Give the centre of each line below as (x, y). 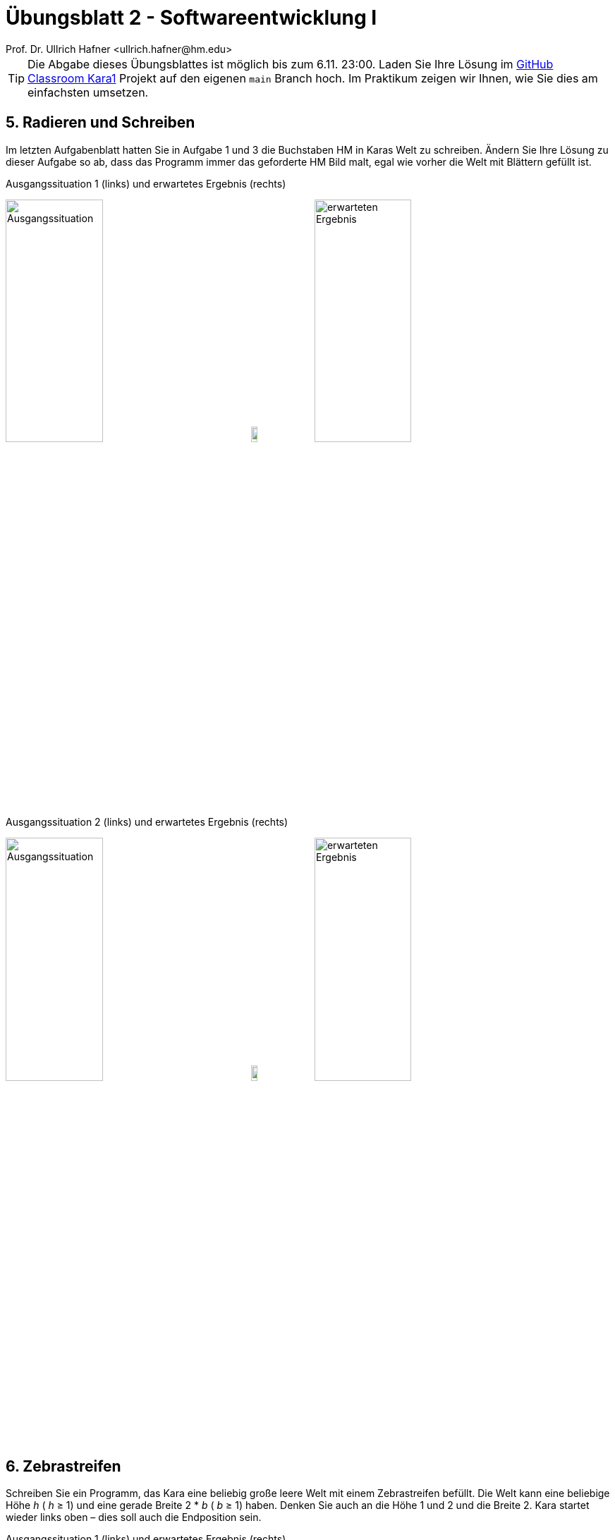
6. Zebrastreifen (63, 1466)
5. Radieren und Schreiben (101, 123)
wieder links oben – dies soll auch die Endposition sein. (134, 1517)
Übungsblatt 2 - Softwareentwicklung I (191, 18)
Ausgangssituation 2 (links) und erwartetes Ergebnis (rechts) (147, 822)
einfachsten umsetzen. (88, 92)
